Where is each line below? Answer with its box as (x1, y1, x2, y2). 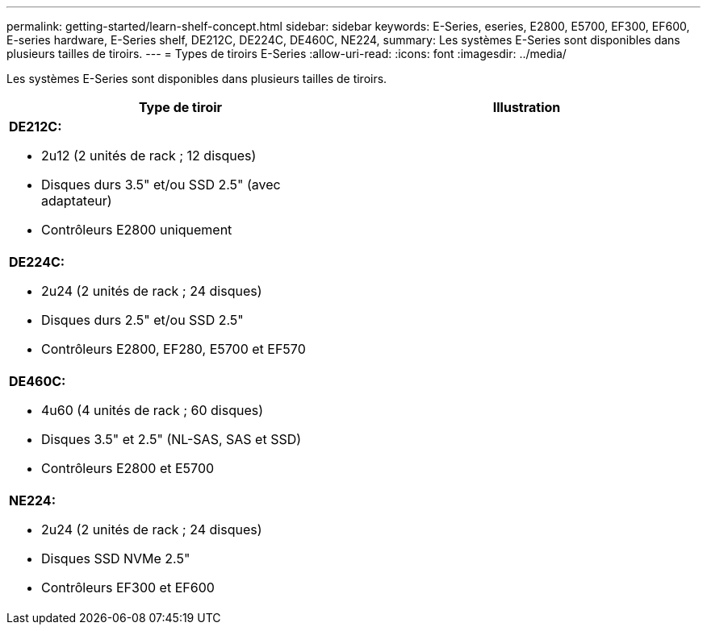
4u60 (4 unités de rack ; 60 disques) (41, 402, 264, 418)
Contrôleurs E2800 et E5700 (41, 460, 215, 476)
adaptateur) (41, 193, 112, 209)
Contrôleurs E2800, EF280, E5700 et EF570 (41, 341, 306, 357)
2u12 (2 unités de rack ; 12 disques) (41, 147, 257, 164)
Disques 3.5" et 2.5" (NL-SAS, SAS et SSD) (41, 431, 302, 447)
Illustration (492, 99, 561, 115)
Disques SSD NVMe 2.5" (41, 550, 190, 567)
